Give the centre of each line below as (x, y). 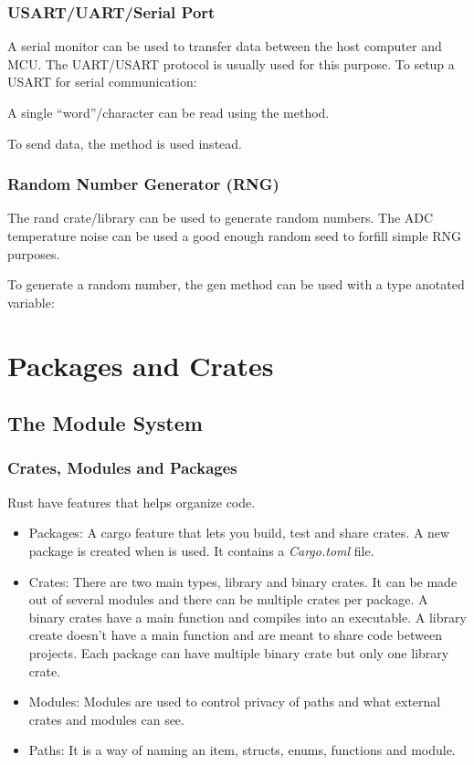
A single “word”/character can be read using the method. (169, 112)
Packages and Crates (141, 365)
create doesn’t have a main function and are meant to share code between (235, 635)
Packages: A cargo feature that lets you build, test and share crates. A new (239, 533)
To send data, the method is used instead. (125, 143)
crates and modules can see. (106, 719)
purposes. (34, 253)
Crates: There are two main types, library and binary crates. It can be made (243, 581)
